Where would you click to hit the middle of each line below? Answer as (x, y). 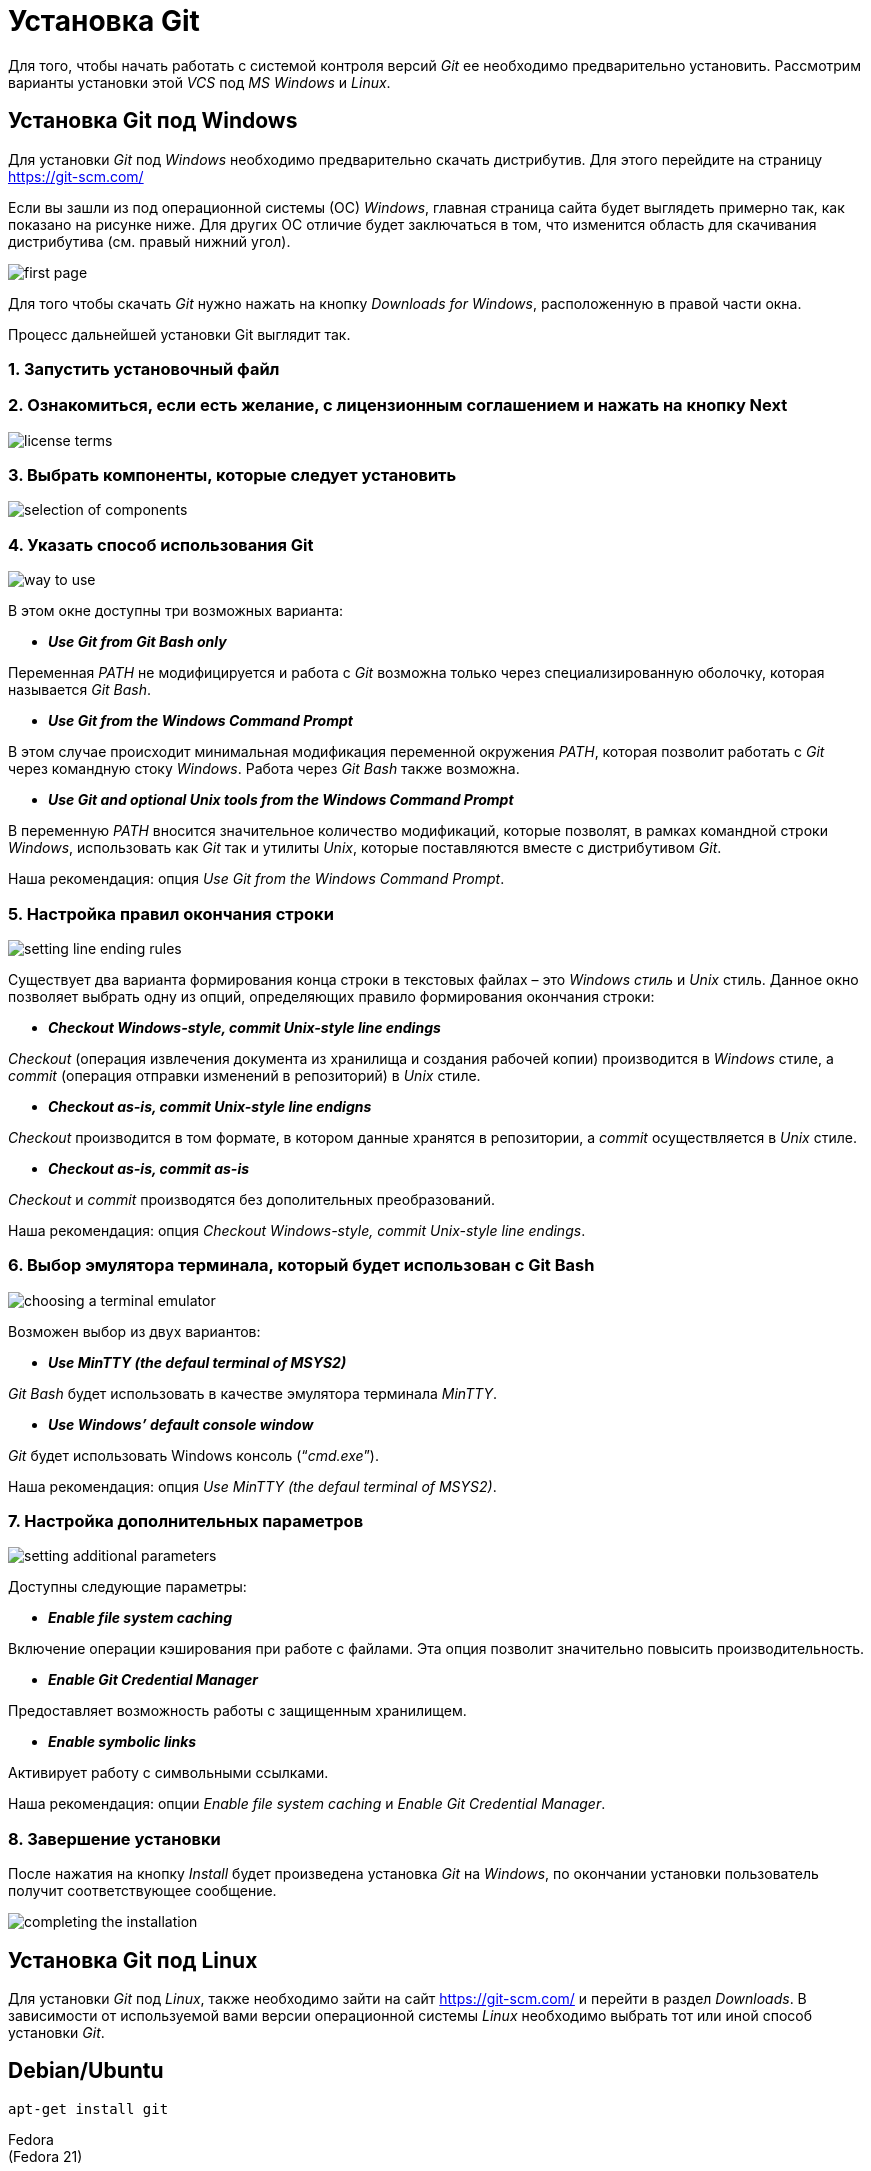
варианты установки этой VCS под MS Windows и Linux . (199, 82)
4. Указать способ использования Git (161, 544)
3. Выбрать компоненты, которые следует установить (232, 475)
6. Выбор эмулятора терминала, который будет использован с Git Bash (301, 1265)
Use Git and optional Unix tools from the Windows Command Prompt (281, 800)
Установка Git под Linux (133, 1960)
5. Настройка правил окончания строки (171, 913)
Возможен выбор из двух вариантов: (134, 1331)
